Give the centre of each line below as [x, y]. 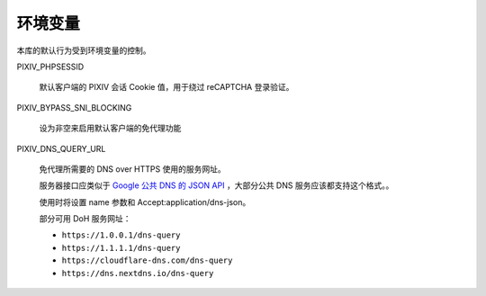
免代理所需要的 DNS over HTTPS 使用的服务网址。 [132, 169]
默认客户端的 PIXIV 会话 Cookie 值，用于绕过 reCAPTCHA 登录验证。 [166, 87]
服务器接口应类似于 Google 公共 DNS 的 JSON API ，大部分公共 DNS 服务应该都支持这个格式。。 [216, 185]
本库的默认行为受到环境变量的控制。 [84, 50]
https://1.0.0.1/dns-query [121, 235]
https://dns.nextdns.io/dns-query [138, 273]
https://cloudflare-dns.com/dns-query [147, 260]
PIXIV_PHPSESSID [50, 67]
